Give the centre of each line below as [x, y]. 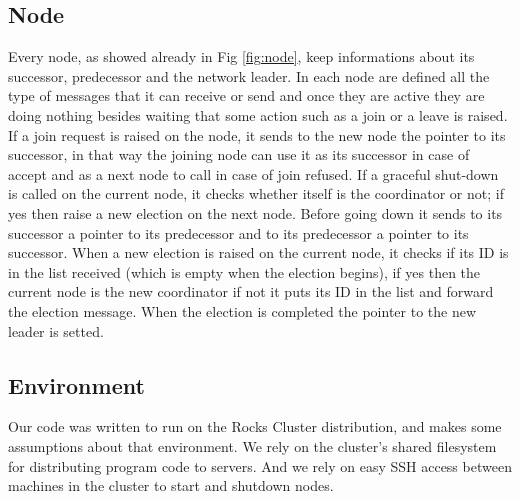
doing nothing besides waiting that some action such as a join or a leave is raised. [258, 114]
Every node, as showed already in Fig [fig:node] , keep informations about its [241, 56]
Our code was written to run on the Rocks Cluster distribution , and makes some [255, 426]
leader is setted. [56, 330]
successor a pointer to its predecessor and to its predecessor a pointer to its [238, 232]
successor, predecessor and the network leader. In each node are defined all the [249, 75]
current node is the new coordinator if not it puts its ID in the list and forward [251, 291]
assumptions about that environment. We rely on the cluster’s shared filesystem [252, 445]
